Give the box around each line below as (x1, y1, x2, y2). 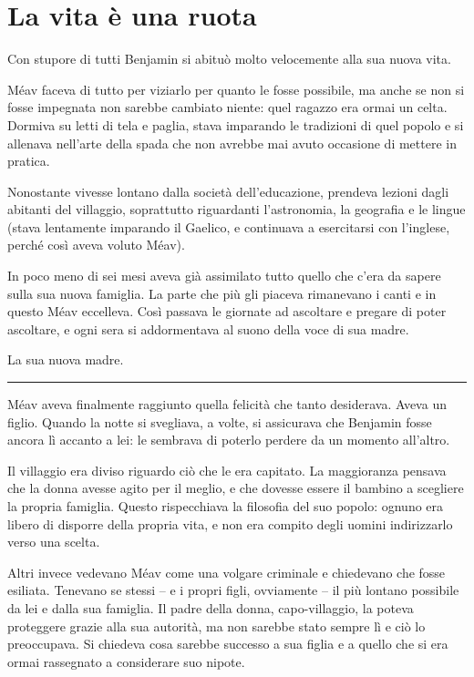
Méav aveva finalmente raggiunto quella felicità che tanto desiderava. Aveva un (7, 395, 447, 414)
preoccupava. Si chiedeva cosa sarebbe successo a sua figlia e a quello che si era (7, 634, 448, 653)
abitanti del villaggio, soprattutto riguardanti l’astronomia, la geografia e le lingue (7, 200, 466, 219)
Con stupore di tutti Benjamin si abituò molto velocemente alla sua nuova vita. (7, 49, 451, 68)
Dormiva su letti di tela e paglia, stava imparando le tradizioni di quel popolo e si (7, 115, 464, 134)
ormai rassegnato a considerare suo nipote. (7, 651, 245, 671)
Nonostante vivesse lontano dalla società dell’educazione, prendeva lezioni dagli (7, 181, 449, 200)
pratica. (7, 151, 50, 170)
